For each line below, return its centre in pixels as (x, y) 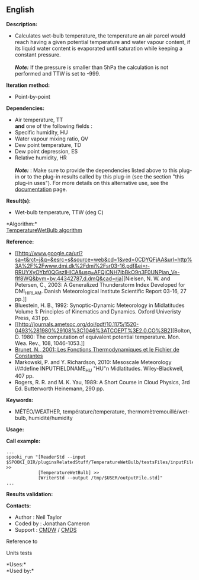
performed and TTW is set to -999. (57, 73)
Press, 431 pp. (32, 318)
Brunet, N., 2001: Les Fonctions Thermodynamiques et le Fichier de (97, 349)
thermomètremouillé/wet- (158, 412)
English (20, 10)
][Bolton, (181, 330)
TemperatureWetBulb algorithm (44, 230)
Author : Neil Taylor (38, 518)
